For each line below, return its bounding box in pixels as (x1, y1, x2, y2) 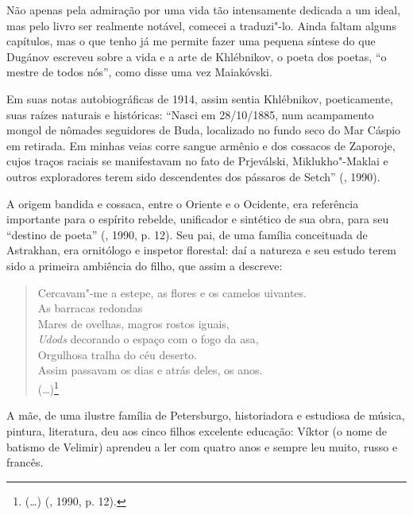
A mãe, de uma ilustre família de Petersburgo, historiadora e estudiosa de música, (6, 407, 405, 424)
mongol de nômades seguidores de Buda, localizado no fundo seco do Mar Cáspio (6, 122, 401, 138)
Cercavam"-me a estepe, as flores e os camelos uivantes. (37, 284, 307, 300)
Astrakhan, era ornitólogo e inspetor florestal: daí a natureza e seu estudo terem (6, 242, 397, 258)
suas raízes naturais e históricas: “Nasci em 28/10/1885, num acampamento (6, 106, 374, 122)
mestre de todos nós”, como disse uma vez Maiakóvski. (6, 64, 272, 80)
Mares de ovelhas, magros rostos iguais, (37, 315, 230, 331)
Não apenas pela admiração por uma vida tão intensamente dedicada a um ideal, (6, 2, 401, 17)
